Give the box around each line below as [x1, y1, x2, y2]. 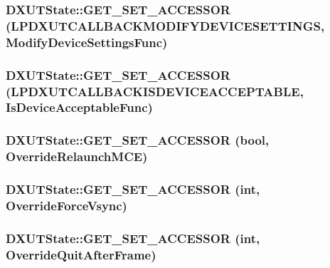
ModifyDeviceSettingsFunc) [6, 33, 168, 51]
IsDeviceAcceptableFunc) [6, 98, 153, 116]
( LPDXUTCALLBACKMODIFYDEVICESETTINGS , [6, 16, 325, 34]
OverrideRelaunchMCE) [6, 148, 148, 165]
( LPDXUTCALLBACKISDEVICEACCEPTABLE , [6, 82, 304, 100]
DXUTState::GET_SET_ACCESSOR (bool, [6, 131, 270, 149]
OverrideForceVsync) [6, 196, 127, 214]
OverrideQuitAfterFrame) [6, 245, 156, 263]
